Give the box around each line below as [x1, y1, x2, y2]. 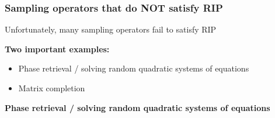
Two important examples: [5, 42, 110, 55]
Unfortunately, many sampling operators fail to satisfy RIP [5, 23, 217, 35]
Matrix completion [18, 82, 85, 94]
